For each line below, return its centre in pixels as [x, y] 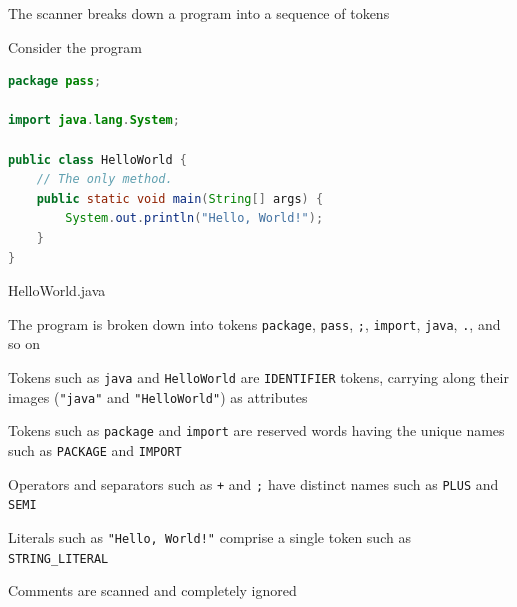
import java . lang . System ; [94, 120]
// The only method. [104, 179]
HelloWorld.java [57, 290]
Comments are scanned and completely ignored [152, 590]
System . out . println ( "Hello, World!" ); [194, 218]
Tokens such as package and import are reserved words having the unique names [256, 430]
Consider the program [75, 46]
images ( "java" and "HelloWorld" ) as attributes [158, 396]
